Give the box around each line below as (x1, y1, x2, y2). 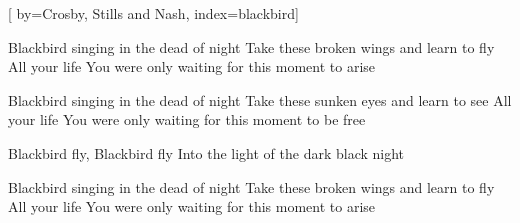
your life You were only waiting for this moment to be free (8, 109, 366, 130)
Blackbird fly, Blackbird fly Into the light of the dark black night (8, 142, 405, 163)
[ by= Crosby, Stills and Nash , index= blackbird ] (8, 3, 299, 23)
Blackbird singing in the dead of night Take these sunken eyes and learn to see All (8, 89, 512, 110)
